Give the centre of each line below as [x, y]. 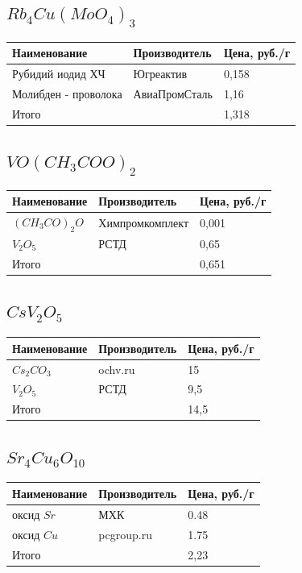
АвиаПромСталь [173, 93]
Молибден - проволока [67, 93]
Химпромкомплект [144, 223]
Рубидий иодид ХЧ [59, 74]
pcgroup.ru [125, 534]
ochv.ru [117, 369]
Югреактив [160, 74]
